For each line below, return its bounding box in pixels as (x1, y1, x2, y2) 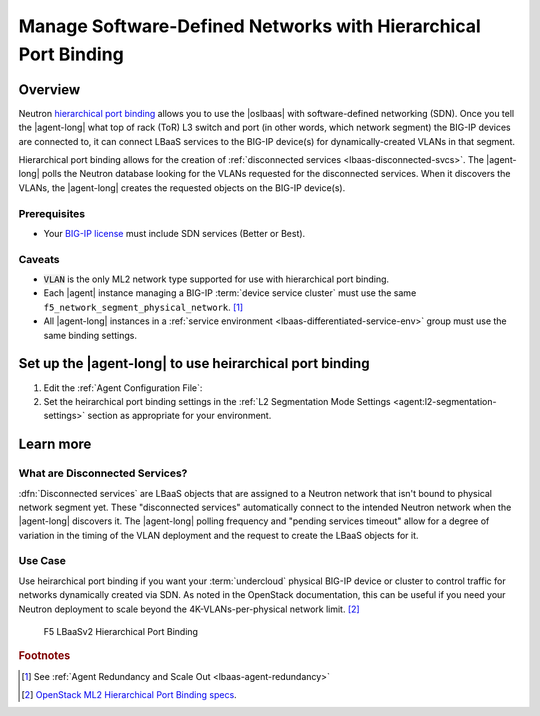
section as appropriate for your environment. (87, 410, 272, 422)
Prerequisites (18, 206, 85, 220)
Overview (18, 81, 81, 98)
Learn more (18, 436, 92, 453)
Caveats (18, 252, 60, 266)
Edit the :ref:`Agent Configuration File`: (43, 381, 203, 394)
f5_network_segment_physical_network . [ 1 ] (43, 301, 244, 313)
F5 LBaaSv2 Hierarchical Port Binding (43, 625, 199, 637)
